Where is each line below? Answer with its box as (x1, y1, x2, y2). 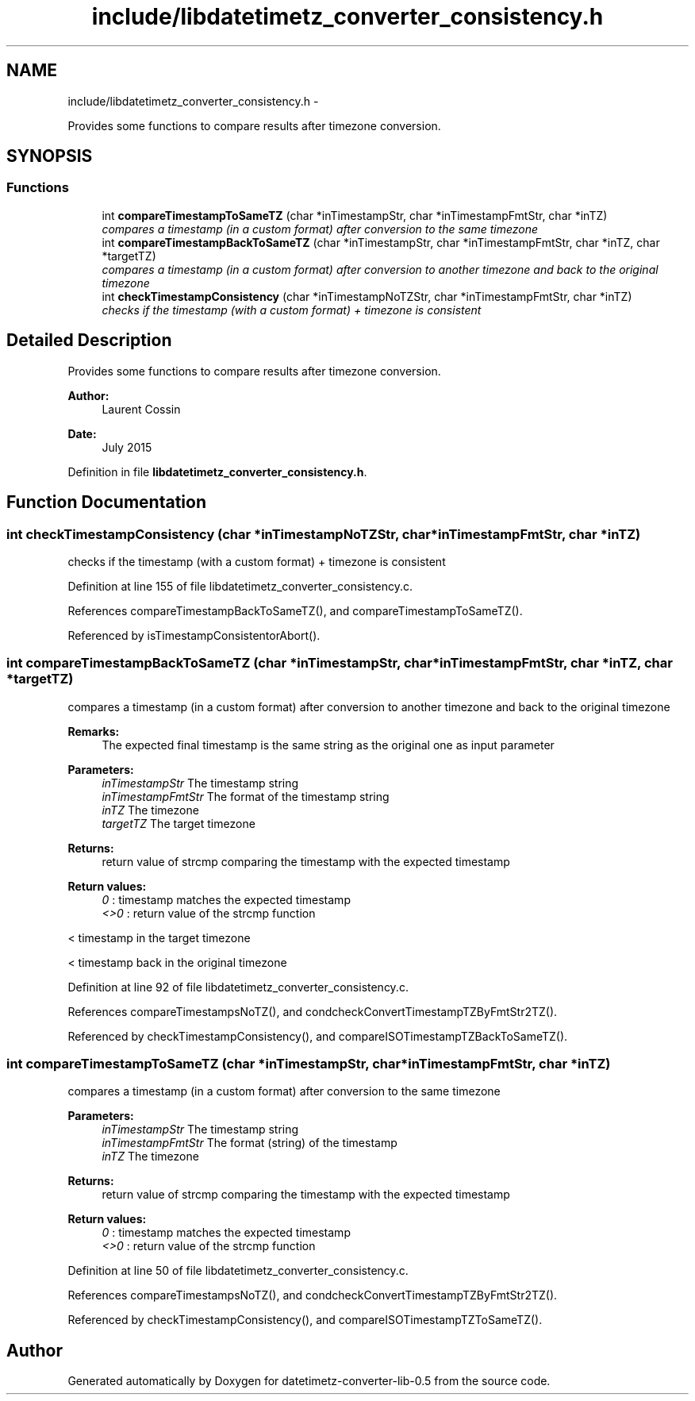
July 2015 (102, 440, 152, 454)
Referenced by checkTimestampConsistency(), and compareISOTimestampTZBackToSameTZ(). (67, 1029, 568, 1043)
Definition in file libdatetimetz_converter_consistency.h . (67, 464, 367, 479)
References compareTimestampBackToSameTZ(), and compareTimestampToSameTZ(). (67, 603, 523, 618)
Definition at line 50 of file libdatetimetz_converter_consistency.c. (67, 1264, 409, 1278)
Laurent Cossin (102, 402, 181, 416)
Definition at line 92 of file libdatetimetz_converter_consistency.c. (67, 980, 409, 994)
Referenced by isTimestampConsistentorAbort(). (67, 628, 321, 642)
